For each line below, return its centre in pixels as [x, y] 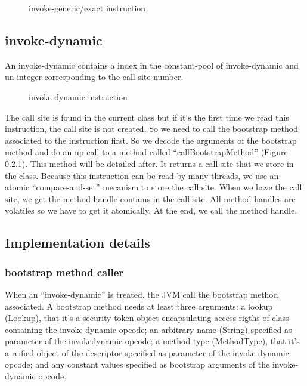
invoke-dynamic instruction [78, 96]
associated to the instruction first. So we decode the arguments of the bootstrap [151, 140]
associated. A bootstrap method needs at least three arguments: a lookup [139, 306]
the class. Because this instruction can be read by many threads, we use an [142, 175]
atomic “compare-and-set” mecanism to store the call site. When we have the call [153, 187]
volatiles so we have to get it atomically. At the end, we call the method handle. [151, 210]
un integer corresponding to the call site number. [94, 77]
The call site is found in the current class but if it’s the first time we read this [147, 117]
